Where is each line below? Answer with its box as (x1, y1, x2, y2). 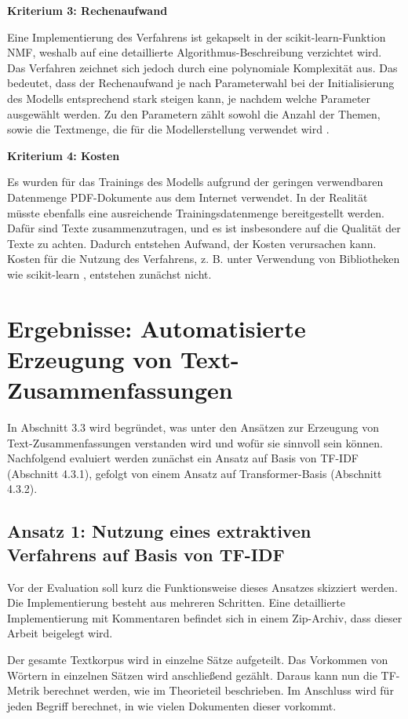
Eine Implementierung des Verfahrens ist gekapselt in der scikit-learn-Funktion (7, 28, 386, 45)
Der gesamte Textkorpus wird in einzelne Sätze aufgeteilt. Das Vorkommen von (7, 651, 388, 667)
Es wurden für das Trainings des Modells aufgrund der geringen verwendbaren (7, 173, 384, 190)
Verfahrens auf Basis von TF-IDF (7, 542, 285, 566)
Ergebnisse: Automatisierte (7, 312, 306, 344)
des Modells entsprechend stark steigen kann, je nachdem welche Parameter (7, 89, 371, 106)
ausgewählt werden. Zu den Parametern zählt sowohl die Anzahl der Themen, (7, 105, 381, 122)
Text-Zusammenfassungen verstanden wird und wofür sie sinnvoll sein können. (7, 434, 384, 451)
